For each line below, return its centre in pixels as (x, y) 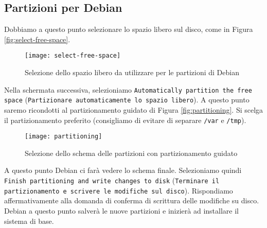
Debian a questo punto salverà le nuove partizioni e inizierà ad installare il (121, 210)
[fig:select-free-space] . (37, 39)
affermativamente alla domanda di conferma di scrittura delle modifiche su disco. (132, 200)
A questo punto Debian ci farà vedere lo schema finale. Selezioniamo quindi (123, 170)
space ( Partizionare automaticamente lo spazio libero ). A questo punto (127, 100)
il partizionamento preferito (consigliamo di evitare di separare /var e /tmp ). (125, 120)
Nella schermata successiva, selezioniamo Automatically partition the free (128, 89)
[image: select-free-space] (73, 56)
